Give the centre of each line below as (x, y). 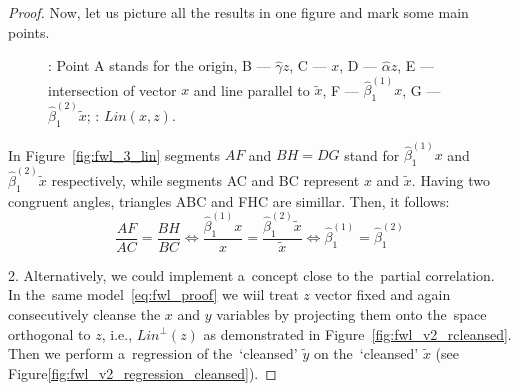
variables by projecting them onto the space (351, 313)
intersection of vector (112, 89)
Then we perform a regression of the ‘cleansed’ (153, 353)
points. (29, 31)
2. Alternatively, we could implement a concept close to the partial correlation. (251, 274)
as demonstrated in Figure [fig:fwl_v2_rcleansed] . (357, 333)
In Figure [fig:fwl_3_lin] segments (114, 154)
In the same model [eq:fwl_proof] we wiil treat (153, 294)
